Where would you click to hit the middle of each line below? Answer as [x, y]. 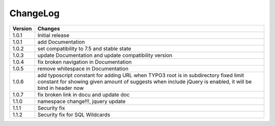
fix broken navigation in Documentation [85, 62]
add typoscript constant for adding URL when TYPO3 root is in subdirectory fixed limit [141, 75]
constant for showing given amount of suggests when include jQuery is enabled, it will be [145, 81]
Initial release [53, 35]
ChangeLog [34, 13]
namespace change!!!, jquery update [81, 101]
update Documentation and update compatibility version [105, 55]
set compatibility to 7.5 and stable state [84, 48]
